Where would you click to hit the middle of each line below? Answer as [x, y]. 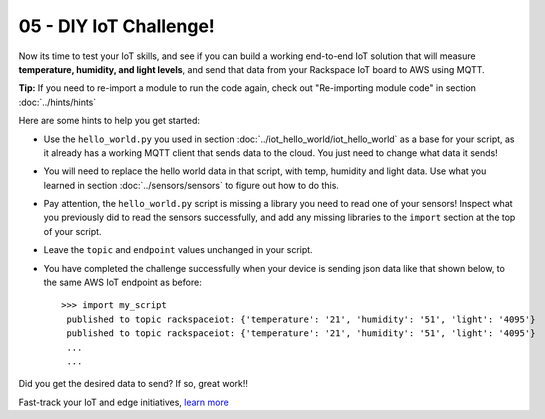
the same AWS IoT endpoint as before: [122, 282]
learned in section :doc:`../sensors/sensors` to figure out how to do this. [191, 185]
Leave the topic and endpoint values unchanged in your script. [178, 250]
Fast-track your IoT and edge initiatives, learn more [123, 402]
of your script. [72, 231]
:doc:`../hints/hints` [57, 102]
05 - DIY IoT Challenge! [116, 26]
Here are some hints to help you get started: [109, 121]
